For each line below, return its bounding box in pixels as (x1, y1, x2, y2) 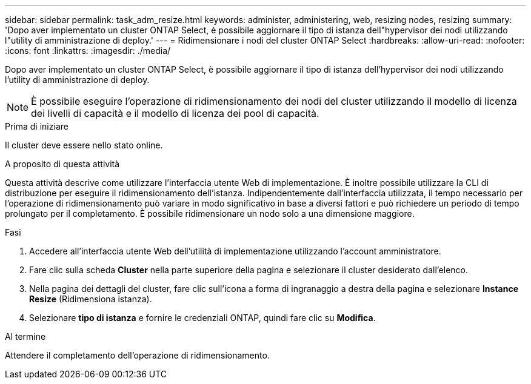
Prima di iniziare (5, 121, 68, 131)
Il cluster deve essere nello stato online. (5, 140, 163, 150)
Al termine (5, 331, 46, 342)
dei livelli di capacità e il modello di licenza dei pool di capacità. (31, 107, 319, 119)
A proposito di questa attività (5, 159, 120, 169)
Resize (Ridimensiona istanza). (29, 294, 152, 304)
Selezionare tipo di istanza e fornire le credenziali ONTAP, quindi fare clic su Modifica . (29, 313, 376, 323)
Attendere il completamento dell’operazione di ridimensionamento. (5, 350, 270, 360)
